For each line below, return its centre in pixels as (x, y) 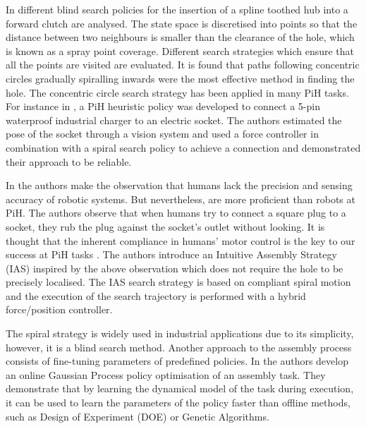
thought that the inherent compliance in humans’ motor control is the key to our (181, 240)
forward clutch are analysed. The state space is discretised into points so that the (182, 23)
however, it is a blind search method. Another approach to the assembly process (179, 347)
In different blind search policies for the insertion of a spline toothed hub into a (177, 9)
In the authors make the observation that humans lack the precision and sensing (179, 185)
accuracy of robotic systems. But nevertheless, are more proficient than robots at (181, 199)
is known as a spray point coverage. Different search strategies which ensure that (180, 50)
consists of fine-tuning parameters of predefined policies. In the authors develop (177, 361)
